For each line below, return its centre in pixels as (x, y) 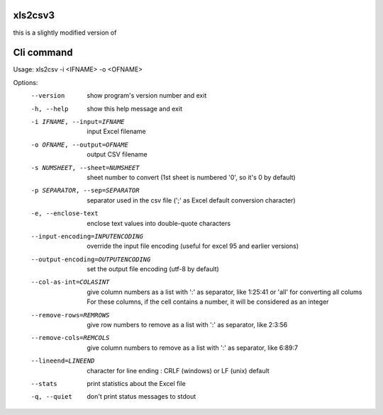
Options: (26, 82)
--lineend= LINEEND (63, 361)
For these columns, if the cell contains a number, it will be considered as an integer (208, 302)
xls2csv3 (34, 15)
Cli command (43, 53)
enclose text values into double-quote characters (159, 223)
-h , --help (50, 109)
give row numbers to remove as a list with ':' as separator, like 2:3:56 (187, 325)
